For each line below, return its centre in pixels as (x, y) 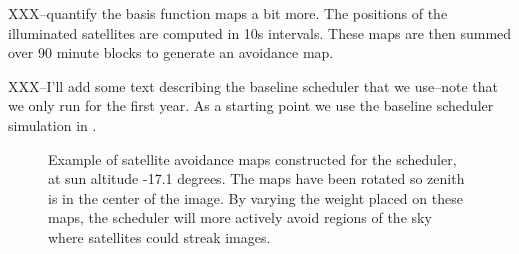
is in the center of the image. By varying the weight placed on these (255, 197)
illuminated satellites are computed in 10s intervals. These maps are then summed (260, 32)
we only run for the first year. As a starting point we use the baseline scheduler (251, 105)
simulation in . (52, 124)
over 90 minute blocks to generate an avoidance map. (171, 52)
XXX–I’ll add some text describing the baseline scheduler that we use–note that (253, 85)
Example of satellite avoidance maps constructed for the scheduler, (252, 158)
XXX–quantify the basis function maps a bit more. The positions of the (228, 13)
